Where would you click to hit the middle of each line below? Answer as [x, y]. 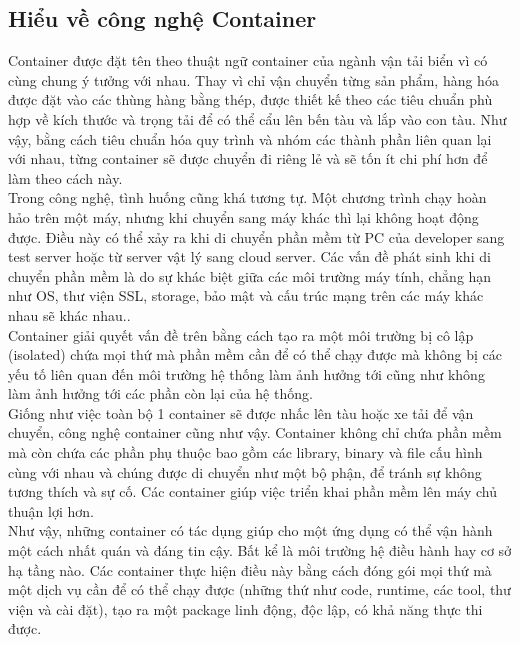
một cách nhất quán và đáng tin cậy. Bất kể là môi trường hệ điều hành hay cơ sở [260, 550]
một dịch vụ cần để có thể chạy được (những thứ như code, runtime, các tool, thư [259, 589]
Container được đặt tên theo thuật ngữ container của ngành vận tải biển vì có [248, 60]
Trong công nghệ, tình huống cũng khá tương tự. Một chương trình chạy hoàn [247, 197]
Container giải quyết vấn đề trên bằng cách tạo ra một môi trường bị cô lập [241, 334]
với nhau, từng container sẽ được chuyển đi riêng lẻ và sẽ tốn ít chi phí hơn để [248, 158]
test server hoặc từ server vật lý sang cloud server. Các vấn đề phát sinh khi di [249, 256]
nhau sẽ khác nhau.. [69, 314]
